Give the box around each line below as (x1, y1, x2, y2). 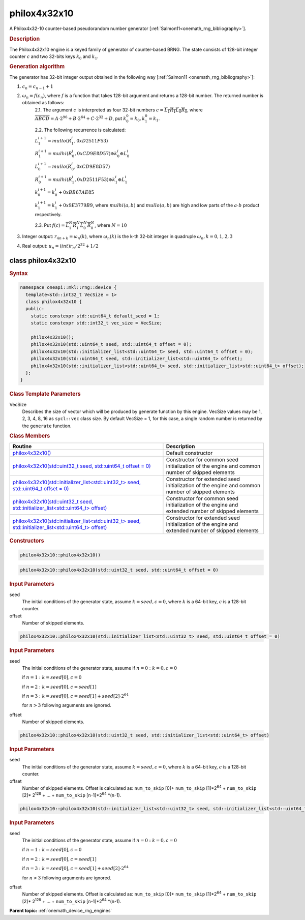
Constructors (9, 537, 44, 544)
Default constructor (166, 450, 213, 457)
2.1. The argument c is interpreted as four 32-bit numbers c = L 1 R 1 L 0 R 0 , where (35, 107, 203, 114)
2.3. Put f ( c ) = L (35, 222, 70, 228)
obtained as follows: (22, 100, 65, 106)
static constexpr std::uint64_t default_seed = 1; (30, 313, 160, 319)
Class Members (9, 432, 50, 439)
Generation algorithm (9, 63, 65, 70)
